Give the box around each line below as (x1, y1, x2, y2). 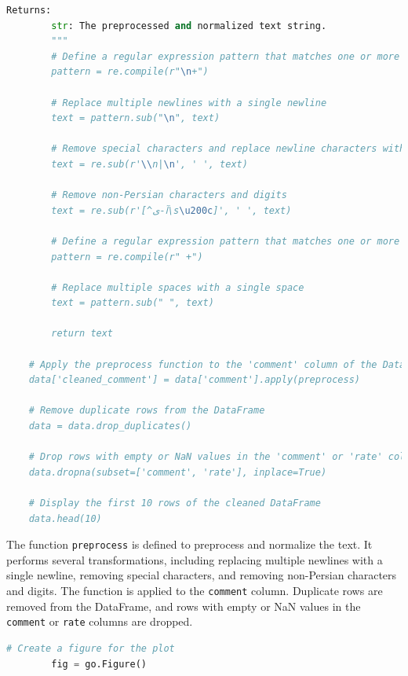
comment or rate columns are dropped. (6, 613, 193, 630)
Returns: (6, 5, 52, 16)
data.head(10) (28, 513, 102, 524)
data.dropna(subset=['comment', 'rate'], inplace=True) (28, 466, 327, 478)
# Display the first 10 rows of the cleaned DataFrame (28, 498, 321, 509)
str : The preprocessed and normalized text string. (51, 20, 327, 31)
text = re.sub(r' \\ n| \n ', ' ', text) (51, 158, 248, 170)
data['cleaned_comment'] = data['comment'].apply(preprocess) (28, 374, 361, 386)
